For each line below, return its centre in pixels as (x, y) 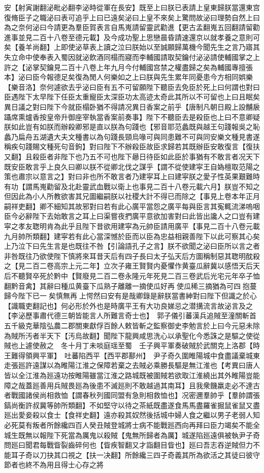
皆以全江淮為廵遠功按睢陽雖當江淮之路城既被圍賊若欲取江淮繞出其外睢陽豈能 (132, 375)
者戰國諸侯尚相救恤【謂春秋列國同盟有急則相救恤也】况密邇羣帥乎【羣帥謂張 (132, 395)
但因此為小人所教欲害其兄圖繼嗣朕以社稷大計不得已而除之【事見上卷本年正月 (132, 196)
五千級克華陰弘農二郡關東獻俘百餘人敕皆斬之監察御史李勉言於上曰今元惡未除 (132, 325)
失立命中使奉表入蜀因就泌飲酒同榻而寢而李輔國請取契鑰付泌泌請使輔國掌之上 (132, 57)
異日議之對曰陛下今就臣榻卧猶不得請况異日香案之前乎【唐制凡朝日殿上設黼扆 (132, 106)
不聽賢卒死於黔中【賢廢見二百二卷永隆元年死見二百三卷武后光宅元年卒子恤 (135, 276)
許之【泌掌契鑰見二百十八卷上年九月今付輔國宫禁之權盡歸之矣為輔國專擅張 (128, 67)
